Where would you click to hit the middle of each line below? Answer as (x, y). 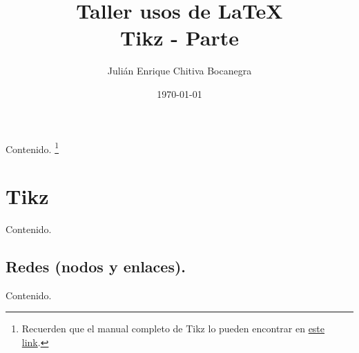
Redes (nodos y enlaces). (96, 266)
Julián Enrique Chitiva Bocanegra (179, 71)
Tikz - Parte (179, 38)
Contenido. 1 (32, 148)
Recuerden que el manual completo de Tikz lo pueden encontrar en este (173, 329)
